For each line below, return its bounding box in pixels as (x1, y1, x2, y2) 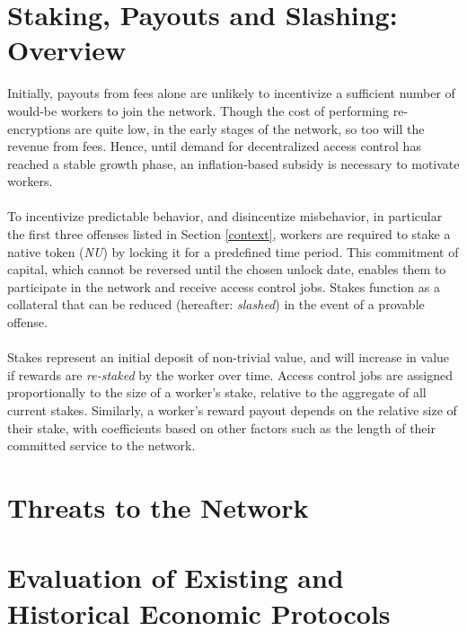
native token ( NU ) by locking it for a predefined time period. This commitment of (7, 242, 459, 261)
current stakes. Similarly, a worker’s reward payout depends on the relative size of (7, 401, 457, 419)
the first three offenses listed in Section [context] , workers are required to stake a (7, 225, 451, 244)
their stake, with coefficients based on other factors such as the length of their (7, 418, 436, 437)
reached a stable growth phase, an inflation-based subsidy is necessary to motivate (7, 154, 460, 173)
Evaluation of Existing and (7, 559, 344, 596)
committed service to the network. (7, 436, 196, 455)
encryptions (7, 119, 71, 138)
